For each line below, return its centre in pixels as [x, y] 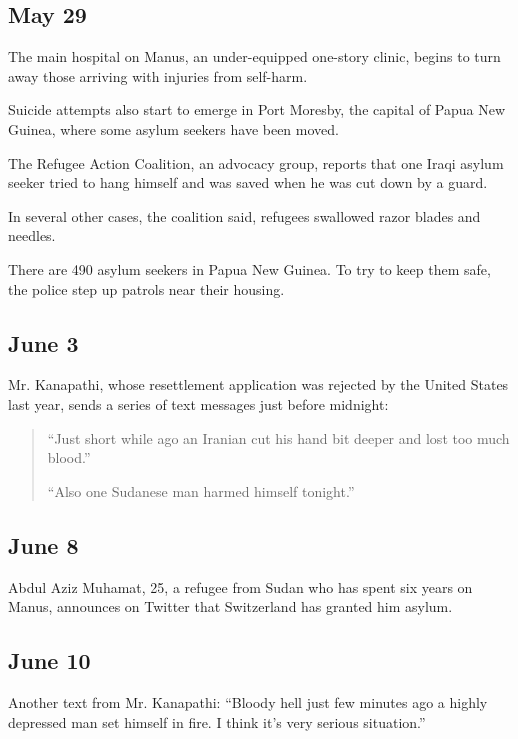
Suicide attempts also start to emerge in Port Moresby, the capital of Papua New [257, 109]
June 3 [43, 342]
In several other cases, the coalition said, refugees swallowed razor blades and [244, 215]
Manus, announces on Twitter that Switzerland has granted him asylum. [230, 606]
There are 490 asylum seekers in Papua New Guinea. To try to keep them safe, [249, 268]
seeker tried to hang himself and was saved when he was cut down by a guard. [248, 182]
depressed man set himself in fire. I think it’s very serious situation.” [217, 721]
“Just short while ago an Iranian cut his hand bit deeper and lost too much [278, 437]
